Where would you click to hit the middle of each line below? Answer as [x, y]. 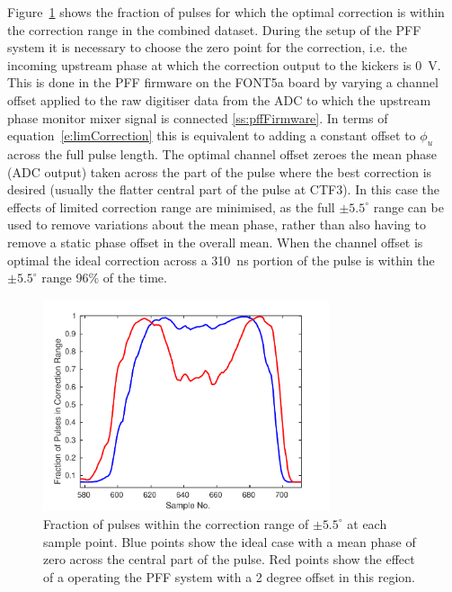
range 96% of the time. [104, 278]
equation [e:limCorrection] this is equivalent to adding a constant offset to [212, 135]
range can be [408, 206]
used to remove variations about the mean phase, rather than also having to [217, 224]
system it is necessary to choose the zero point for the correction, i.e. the [208, 47]
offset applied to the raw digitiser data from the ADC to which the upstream [219, 99]
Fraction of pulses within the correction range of [176, 523]
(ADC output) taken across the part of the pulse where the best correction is [220, 171]
